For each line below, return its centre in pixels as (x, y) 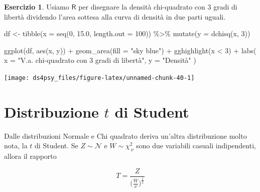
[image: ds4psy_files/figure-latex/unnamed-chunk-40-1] (99, 78)
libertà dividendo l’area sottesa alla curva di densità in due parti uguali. (115, 16)
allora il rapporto (30, 156)
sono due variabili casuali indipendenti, (196, 146)
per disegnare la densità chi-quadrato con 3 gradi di (158, 7)
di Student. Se (56, 146)
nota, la (16, 146)
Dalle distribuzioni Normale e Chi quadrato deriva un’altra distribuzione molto (125, 135)
